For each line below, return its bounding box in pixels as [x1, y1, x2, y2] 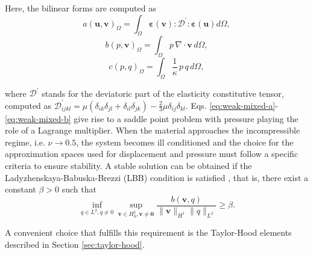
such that [62, 183, 96, 195]
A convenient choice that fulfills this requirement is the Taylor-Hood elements [5, 226, 292, 238]
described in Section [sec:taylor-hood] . [5, 238, 145, 250]
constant [5, 183, 36, 195]
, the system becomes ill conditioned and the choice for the [76, 135, 294, 148]
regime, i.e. [5, 135, 45, 148]
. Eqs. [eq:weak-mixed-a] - [185, 99, 278, 111]
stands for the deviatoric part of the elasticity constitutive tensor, [42, 87, 284, 99]
